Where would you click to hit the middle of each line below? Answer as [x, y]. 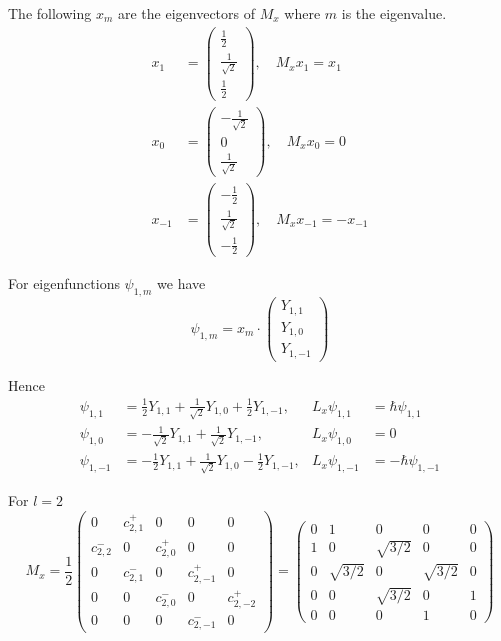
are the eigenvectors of [186, 13]
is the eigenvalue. [394, 13]
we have [181, 283]
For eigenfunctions [64, 283]
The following [50, 13]
